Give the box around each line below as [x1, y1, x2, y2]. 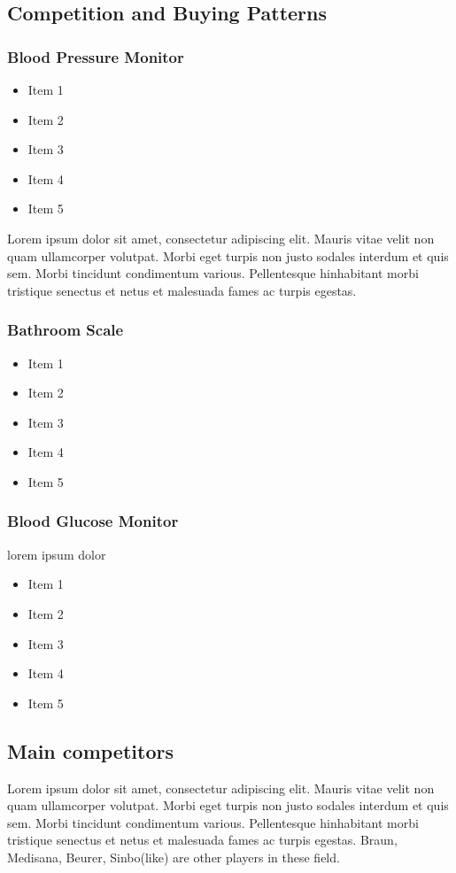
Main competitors [7, 737, 174, 764]
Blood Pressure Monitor [7, 45, 184, 67]
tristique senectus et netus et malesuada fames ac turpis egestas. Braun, [7, 831, 398, 849]
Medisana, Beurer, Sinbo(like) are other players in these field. [7, 847, 340, 866]
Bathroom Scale [7, 319, 124, 341]
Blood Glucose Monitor [7, 510, 179, 532]
